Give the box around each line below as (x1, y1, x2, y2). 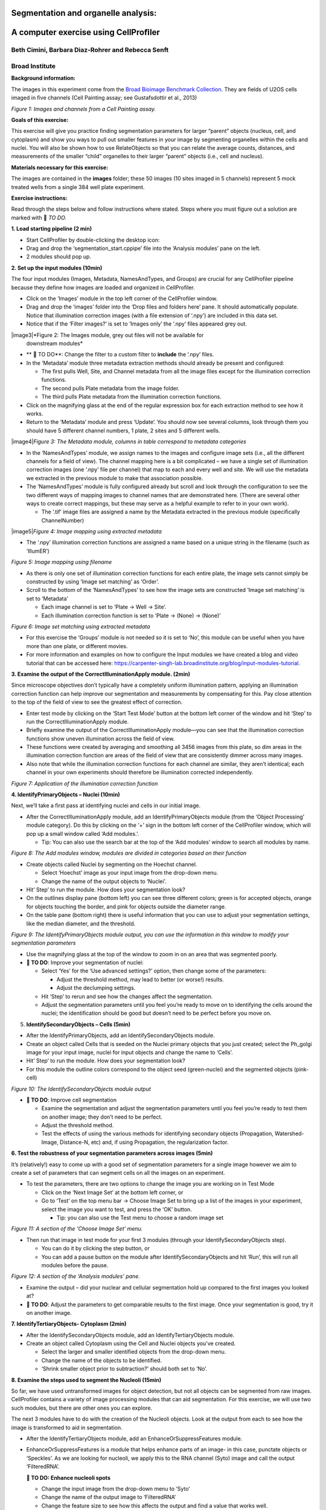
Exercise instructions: (11, 194, 68, 202)
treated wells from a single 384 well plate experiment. (11, 183, 145, 190)
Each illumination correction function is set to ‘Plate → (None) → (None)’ (41, 612, 221, 619)
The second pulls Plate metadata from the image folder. (41, 384, 180, 392)
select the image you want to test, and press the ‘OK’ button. (41, 1206, 193, 1213)
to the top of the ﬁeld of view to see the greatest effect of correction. (11, 698, 183, 706)
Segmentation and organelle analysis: (11, 8, 157, 18)
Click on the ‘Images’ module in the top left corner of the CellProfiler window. (26, 295, 218, 302)
